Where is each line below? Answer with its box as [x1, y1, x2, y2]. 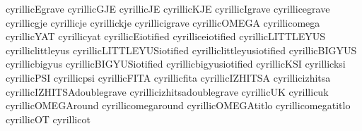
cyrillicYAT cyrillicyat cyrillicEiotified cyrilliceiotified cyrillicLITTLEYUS [6, 29, 326, 44]
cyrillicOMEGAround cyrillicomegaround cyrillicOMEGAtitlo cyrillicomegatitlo [6, 98, 351, 113]
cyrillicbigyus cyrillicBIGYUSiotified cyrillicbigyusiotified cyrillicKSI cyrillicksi [6, 56, 346, 71]
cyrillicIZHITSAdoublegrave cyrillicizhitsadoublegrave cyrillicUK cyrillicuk [6, 84, 329, 99]
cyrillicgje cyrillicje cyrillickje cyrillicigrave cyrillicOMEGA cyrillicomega [6, 15, 320, 30]
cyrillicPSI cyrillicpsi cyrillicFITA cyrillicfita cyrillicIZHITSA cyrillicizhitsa [6, 70, 331, 85]
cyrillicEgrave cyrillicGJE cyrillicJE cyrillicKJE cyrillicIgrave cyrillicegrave [6, 1, 330, 15]
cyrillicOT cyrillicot [6, 111, 90, 126]
